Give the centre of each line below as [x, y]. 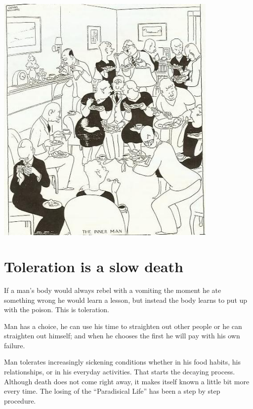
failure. [15, 345]
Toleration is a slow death [94, 266]
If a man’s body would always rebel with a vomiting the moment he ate [113, 290]
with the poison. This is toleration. [57, 309]
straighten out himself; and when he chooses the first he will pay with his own [122, 336]
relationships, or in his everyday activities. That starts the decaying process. [120, 372]
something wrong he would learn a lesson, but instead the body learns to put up [126, 300]
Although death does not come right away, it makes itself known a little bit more [127, 381]
